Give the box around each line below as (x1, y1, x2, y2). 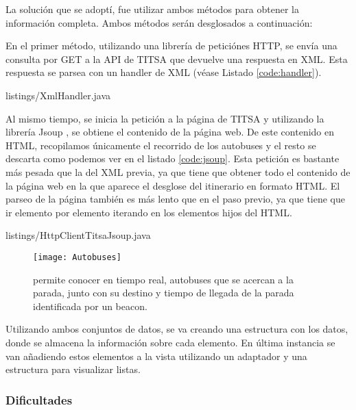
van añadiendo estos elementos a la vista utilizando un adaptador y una (5, 348, 307, 363)
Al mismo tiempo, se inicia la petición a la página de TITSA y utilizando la (5, 111, 324, 125)
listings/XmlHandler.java (5, 88, 111, 102)
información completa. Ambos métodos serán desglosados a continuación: (5, 15, 313, 29)
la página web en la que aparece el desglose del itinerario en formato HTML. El (5, 178, 340, 192)
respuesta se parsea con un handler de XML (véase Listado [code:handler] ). (5, 65, 322, 79)
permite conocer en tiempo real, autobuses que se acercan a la (33, 272, 294, 286)
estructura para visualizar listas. (5, 362, 141, 376)
